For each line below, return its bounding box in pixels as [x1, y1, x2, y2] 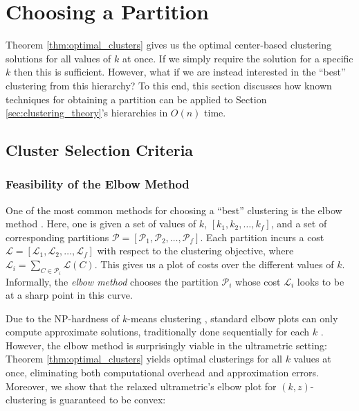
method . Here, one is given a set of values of [6, 216, 196, 231]
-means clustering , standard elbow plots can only [127, 311, 338, 325]
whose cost [235, 274, 281, 288]
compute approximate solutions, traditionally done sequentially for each [6, 324, 310, 339]
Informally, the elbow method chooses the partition [6, 274, 219, 288]
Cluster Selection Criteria [6, 139, 194, 161]
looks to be [297, 274, 344, 288]
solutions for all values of [6, 51, 111, 65]
